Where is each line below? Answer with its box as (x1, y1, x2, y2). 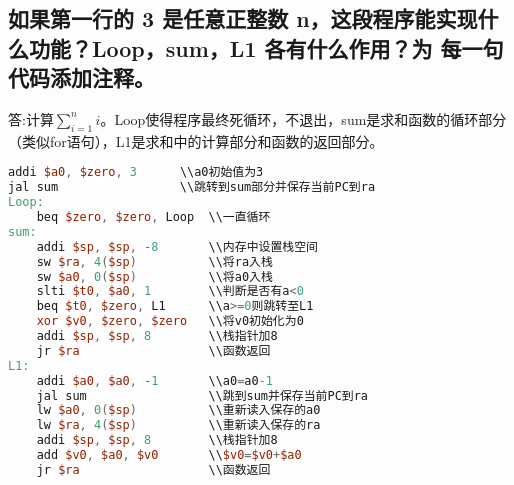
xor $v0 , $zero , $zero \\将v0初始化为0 (36, 314, 304, 329)
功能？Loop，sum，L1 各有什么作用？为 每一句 (28, 32, 504, 63)
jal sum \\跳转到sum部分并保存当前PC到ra (8, 180, 376, 195)
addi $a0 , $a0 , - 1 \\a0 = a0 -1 (36, 373, 274, 388)
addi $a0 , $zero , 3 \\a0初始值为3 (8, 165, 264, 180)
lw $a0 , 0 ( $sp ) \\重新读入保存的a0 (36, 403, 321, 418)
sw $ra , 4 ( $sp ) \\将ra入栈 (36, 254, 273, 269)
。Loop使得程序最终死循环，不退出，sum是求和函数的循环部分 (100, 108, 507, 129)
